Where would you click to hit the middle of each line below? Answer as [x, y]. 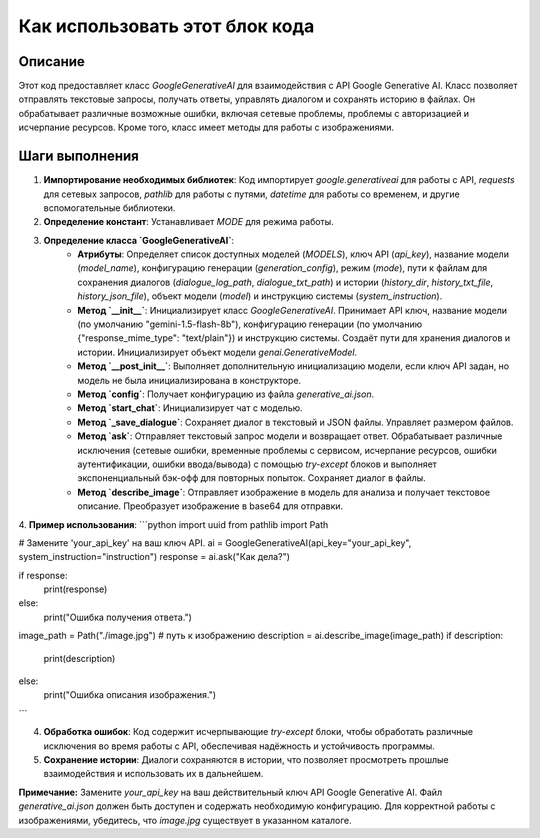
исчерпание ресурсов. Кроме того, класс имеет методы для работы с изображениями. [206, 127]
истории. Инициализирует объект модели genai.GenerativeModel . [217, 352]
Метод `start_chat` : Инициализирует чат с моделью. [190, 408]
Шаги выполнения [78, 156]
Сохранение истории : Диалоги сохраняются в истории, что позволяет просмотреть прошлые [246, 759]
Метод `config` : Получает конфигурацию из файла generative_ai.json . [226, 394]
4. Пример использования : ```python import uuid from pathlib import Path [173, 524]
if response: [43, 575]
